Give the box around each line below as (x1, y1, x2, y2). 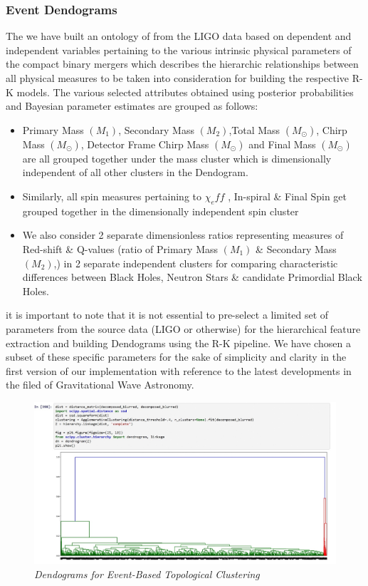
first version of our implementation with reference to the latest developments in (6, 363, 352, 378)
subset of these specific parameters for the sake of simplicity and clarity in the (6, 349, 347, 364)
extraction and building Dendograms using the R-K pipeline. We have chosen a (6, 335, 351, 350)
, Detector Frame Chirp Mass (80, 136, 209, 151)
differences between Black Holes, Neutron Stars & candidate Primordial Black (22, 269, 362, 284)
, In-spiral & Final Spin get (228, 188, 347, 203)
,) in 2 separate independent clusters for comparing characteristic (53, 255, 338, 270)
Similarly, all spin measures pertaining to (22, 188, 202, 203)
